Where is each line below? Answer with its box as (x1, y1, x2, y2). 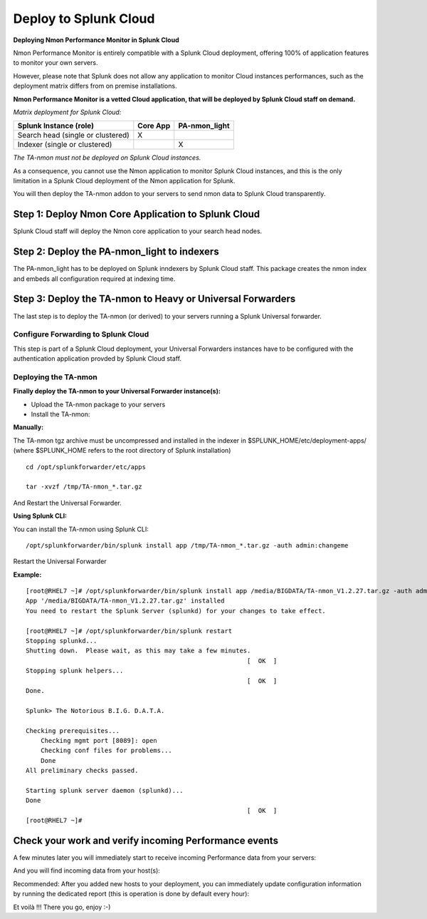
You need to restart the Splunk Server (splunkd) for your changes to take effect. (26, 607, 327, 615)
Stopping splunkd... (26, 637, 97, 645)
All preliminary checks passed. (26, 766, 139, 775)
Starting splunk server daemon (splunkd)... (26, 786, 184, 794)
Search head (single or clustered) (17, 130, 130, 140)
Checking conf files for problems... (40, 746, 172, 755)
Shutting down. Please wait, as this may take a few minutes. (26, 647, 251, 655)
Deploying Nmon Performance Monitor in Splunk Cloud (13, 36, 179, 44)
